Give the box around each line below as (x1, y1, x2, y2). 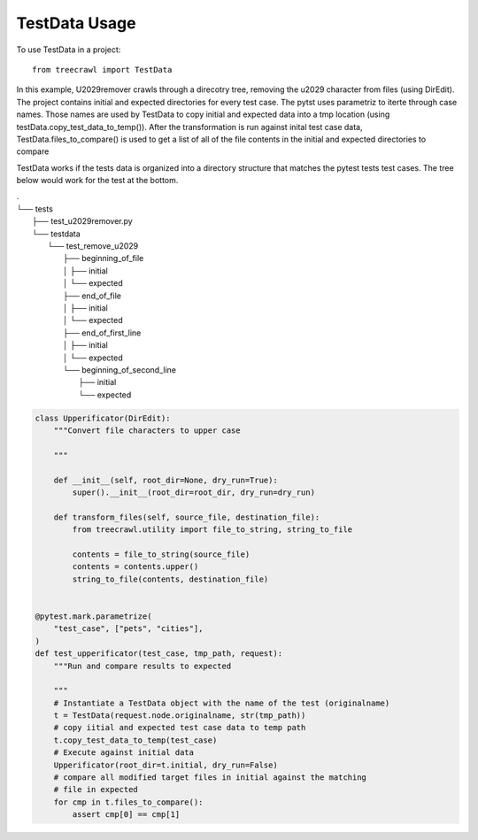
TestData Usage (16, 13, 136, 33)
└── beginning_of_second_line (63, 364, 177, 375)
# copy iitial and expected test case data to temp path (53, 722, 306, 733)
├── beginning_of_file (63, 253, 144, 264)
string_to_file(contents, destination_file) (72, 574, 269, 584)
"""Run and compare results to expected (53, 660, 232, 671)
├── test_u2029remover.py (32, 216, 133, 227)
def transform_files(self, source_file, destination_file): (53, 512, 320, 522)
